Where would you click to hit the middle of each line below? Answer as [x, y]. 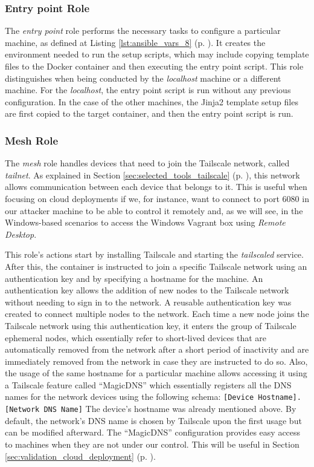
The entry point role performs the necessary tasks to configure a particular [143, 31]
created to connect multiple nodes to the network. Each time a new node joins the [157, 314]
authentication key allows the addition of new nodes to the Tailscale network [147, 290]
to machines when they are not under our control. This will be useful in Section [152, 444]
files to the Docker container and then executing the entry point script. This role [154, 66]
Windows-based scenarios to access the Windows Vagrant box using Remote [145, 222]
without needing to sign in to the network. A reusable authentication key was [148, 302]
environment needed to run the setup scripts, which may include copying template [157, 54]
